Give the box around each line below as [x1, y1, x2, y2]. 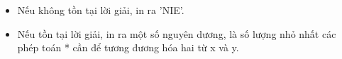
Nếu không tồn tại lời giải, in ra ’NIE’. [17, 3, 184, 17]
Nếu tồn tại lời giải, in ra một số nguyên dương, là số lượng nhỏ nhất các [17, 26, 336, 41]
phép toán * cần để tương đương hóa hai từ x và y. [17, 40, 239, 55]
